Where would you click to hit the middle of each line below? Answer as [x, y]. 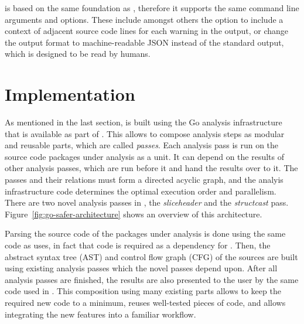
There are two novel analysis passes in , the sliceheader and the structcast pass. [147, 202]
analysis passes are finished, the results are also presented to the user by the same [152, 279]
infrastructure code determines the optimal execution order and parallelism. [141, 191]
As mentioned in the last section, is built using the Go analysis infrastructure [144, 122]
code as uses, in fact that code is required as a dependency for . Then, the [138, 245]
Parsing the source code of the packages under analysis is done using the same [145, 233]
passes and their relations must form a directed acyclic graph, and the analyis [144, 180]
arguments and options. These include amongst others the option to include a [144, 19]
